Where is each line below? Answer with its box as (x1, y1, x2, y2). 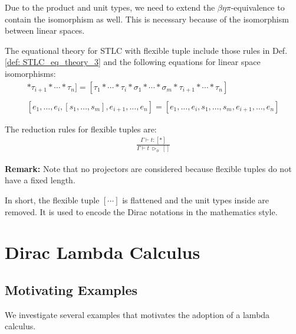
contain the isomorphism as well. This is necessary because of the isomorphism (5, 12, 289, 25)
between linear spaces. (5, 24, 85, 37)
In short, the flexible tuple (5, 193, 100, 206)
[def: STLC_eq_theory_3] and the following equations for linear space (5, 56, 261, 68)
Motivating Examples (5, 280, 138, 299)
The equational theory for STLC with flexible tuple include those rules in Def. (5, 44, 288, 56)
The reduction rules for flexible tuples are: (5, 122, 157, 135)
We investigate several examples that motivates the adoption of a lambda (5, 308, 270, 320)
